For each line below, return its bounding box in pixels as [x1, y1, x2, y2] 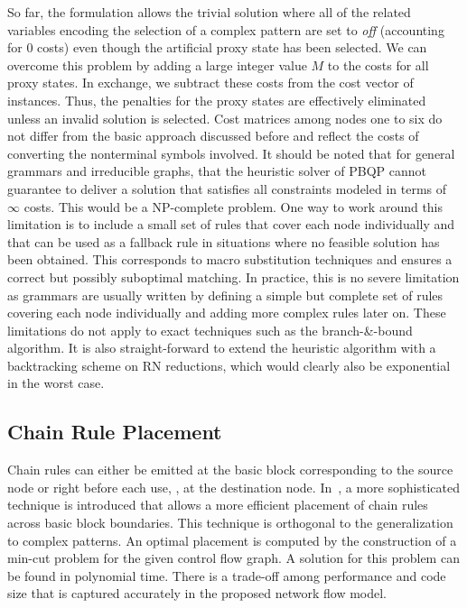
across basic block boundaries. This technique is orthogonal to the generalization [7, 513, 453, 532]
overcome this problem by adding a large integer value [7, 55, 307, 74]
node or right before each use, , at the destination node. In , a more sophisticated [7, 477, 460, 496]
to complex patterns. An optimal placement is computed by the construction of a [7, 530, 457, 549]
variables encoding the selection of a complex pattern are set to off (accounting [7, 20, 444, 39]
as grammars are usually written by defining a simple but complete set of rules [7, 285, 444, 304]
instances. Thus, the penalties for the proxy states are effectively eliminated [7, 90, 426, 109]
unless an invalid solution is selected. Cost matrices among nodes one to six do [7, 108, 443, 127]
